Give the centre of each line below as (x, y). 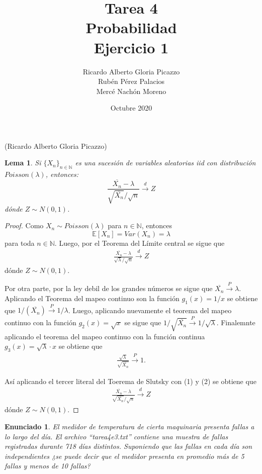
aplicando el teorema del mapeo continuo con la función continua (105, 336)
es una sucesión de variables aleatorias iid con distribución (165, 163)
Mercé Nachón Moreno (131, 91)
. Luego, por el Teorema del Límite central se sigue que (140, 243)
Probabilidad (131, 27)
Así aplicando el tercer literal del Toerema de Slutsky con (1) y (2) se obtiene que (130, 381)
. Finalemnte (236, 322)
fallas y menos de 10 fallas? (48, 466)
